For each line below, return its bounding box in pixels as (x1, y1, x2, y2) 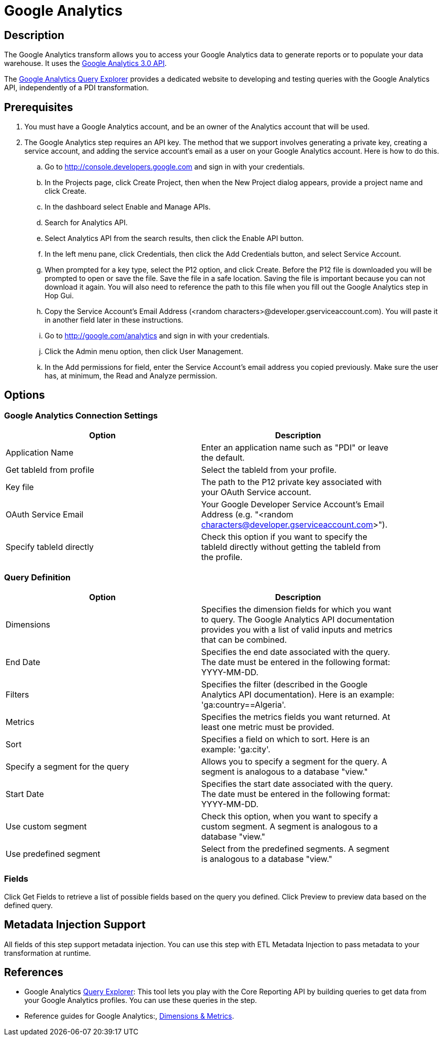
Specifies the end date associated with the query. (201, 646, 390, 657)
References (4, 966, 63, 979)
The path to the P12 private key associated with (201, 477, 382, 488)
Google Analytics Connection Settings (4, 410, 158, 421)
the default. (201, 453, 245, 463)
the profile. (201, 552, 243, 563)
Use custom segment (6, 821, 87, 831)
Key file (6, 482, 34, 493)
